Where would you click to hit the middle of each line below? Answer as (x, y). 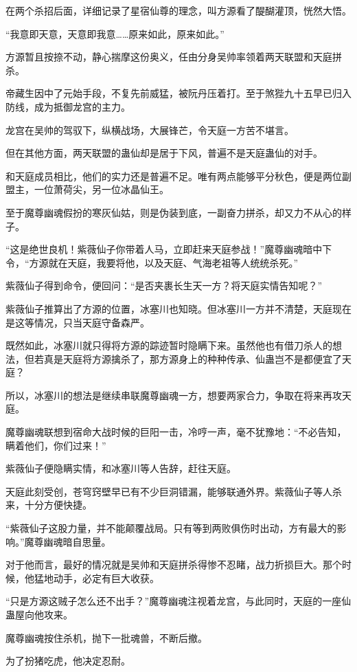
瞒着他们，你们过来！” (56, 445)
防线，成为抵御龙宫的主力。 (68, 106)
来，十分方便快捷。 (49, 505)
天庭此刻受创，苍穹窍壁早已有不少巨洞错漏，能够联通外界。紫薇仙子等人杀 (174, 491)
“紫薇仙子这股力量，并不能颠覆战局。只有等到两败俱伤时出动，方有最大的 (171, 528)
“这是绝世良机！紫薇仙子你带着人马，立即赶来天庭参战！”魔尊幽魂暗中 (164, 249)
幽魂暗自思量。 (77, 541)
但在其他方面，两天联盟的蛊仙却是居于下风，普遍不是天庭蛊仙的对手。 (164, 153)
